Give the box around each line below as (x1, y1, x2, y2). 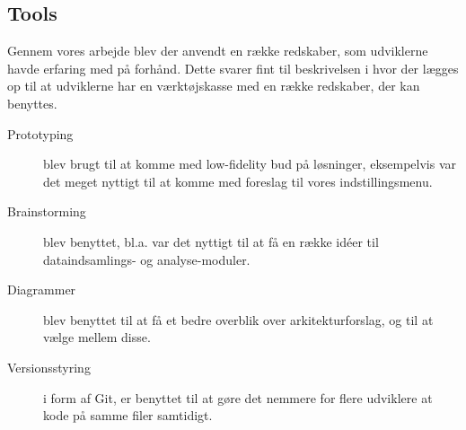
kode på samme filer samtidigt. (43, 406, 213, 425)
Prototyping (7, 124, 74, 143)
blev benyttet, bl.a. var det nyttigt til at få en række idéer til (43, 232, 379, 250)
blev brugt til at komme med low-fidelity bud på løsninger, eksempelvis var (43, 154, 457, 173)
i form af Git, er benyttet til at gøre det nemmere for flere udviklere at (43, 388, 433, 407)
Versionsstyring (7, 357, 91, 376)
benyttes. (7, 93, 57, 112)
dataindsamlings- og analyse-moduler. (43, 250, 251, 268)
